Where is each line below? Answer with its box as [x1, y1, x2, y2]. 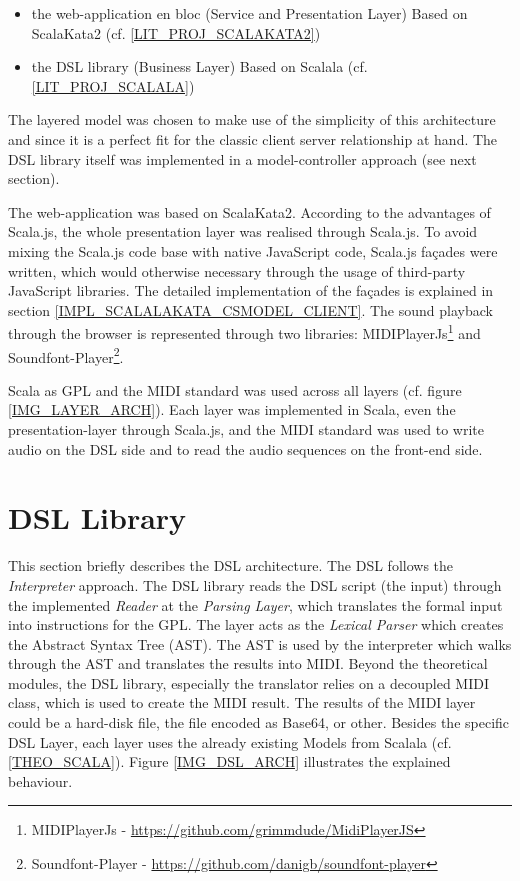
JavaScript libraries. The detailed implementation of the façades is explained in [8, 280, 494, 301]
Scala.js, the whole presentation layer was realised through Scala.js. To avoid [8, 221, 478, 242]
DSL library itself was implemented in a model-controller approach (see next [8, 148, 477, 169]
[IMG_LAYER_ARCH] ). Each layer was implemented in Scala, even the [8, 399, 456, 420]
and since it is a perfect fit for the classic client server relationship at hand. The [8, 128, 498, 149]
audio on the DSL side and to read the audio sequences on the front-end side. [8, 438, 483, 459]
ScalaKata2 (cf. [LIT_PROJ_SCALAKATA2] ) [31, 22, 321, 43]
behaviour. [8, 770, 73, 791]
